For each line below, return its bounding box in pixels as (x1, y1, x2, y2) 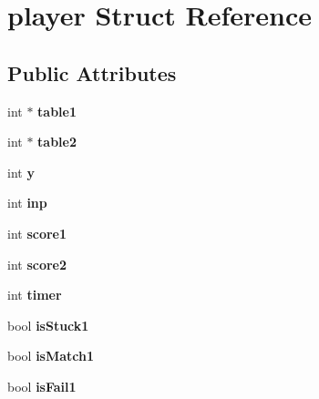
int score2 (7, 254, 67, 273)
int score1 (7, 223, 67, 242)
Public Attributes (7, 58, 177, 87)
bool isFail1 (7, 376, 77, 395)
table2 (37, 132, 77, 151)
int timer (7, 285, 62, 304)
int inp (7, 193, 47, 212)
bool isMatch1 (7, 346, 95, 365)
